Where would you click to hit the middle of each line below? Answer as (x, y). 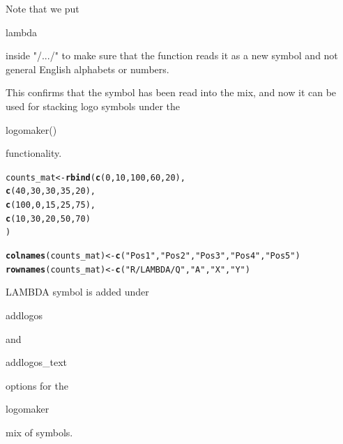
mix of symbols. (39, 432)
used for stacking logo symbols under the (93, 106)
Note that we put (43, 8)
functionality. (34, 153)
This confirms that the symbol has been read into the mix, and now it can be (171, 92)
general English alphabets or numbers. (87, 69)
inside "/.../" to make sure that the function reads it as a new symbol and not (172, 55)
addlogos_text (36, 362)
